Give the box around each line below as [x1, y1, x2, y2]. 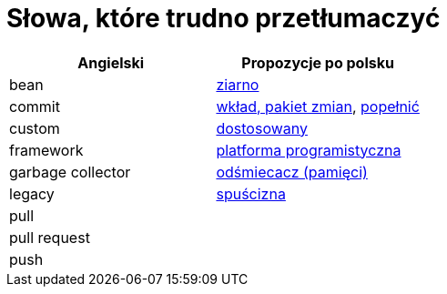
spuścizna [216, 184, 286, 203]
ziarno [216, 75, 259, 94]
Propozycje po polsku [241, 53, 394, 72]
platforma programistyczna [216, 140, 401, 159]
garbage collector [9, 162, 131, 181]
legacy [9, 184, 55, 203]
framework [9, 140, 84, 159]
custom [9, 118, 60, 137]
